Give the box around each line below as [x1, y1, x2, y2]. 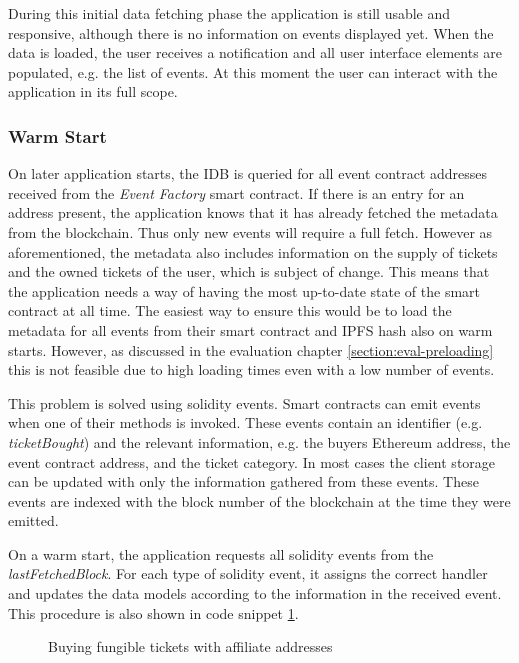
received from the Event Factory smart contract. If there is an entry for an [8, 182, 465, 203]
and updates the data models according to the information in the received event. [8, 583, 502, 604]
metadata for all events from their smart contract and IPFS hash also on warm [8, 319, 493, 340]
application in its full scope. [8, 81, 178, 102]
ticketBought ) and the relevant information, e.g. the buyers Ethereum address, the [8, 431, 511, 452]
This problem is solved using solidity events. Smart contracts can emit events [8, 392, 481, 413]
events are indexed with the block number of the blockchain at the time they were [8, 490, 511, 511]
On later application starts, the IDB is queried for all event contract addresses [8, 163, 488, 184]
